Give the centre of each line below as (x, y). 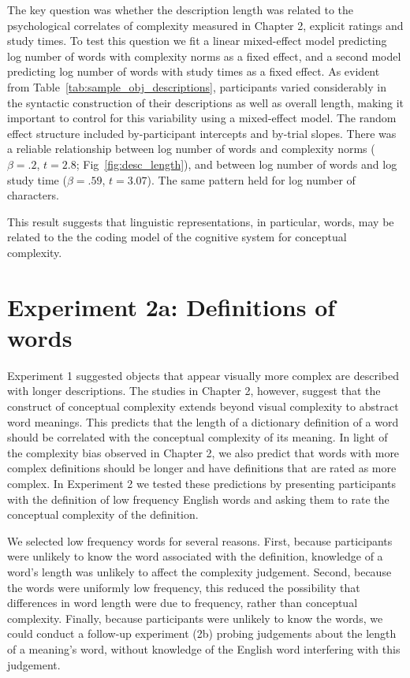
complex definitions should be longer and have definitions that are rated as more (202, 468)
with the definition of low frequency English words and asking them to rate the (198, 499)
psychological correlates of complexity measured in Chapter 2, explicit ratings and (205, 25)
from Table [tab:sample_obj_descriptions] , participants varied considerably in (197, 86)
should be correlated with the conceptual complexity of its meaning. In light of (198, 437)
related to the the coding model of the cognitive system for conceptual (177, 237)
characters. (33, 195)
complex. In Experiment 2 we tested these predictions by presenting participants (202, 483)
